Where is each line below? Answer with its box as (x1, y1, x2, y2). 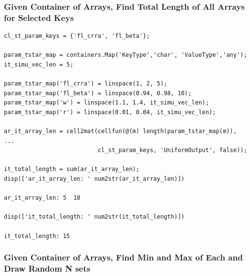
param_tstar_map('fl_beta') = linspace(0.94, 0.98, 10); (4, 89, 192, 97)
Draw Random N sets (4, 262, 90, 275)
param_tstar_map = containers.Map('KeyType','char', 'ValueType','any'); (4, 52, 248, 59)
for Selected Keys (4, 11, 74, 23)
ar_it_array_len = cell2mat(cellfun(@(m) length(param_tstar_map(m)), (4, 128, 237, 135)
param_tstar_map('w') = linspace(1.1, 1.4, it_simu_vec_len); (4, 99, 209, 106)
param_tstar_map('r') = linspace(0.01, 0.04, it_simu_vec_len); (4, 108, 216, 116)
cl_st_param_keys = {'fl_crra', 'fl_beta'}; (4, 33, 150, 40)
